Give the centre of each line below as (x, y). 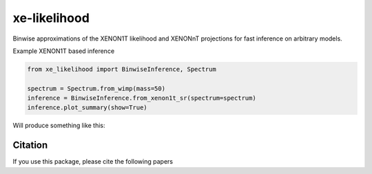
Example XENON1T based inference (64, 51)
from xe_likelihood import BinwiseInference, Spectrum (122, 69)
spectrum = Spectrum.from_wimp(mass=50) (96, 88)
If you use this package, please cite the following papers (93, 162)
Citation (30, 145)
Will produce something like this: (59, 126)
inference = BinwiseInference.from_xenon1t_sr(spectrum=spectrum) (142, 98)
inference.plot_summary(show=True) (87, 108)
